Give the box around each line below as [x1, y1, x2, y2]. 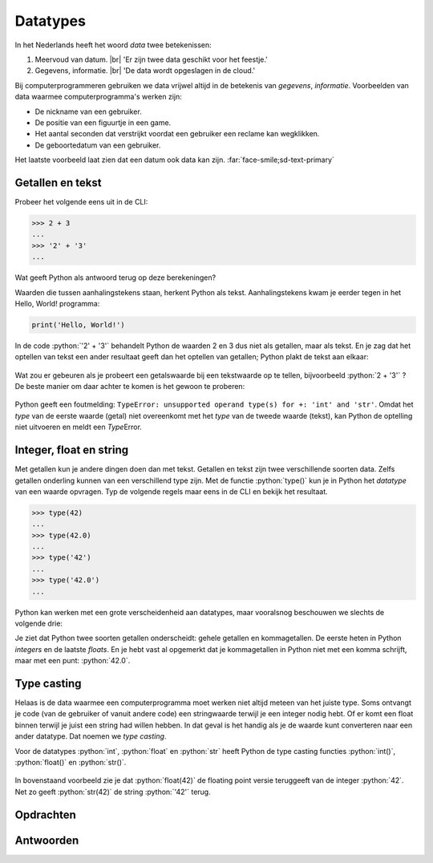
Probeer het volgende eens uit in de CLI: [14, 197, 148, 206]
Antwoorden [14, 833, 79, 847]
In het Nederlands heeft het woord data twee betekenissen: [14, 40, 212, 50]
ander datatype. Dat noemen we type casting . [14, 731, 167, 741]
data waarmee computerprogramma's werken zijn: [14, 92, 182, 102]
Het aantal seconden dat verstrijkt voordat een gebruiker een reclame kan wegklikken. [34, 129, 320, 139]
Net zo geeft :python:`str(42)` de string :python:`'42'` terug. [14, 787, 212, 796]
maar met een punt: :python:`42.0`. [14, 656, 131, 666]
